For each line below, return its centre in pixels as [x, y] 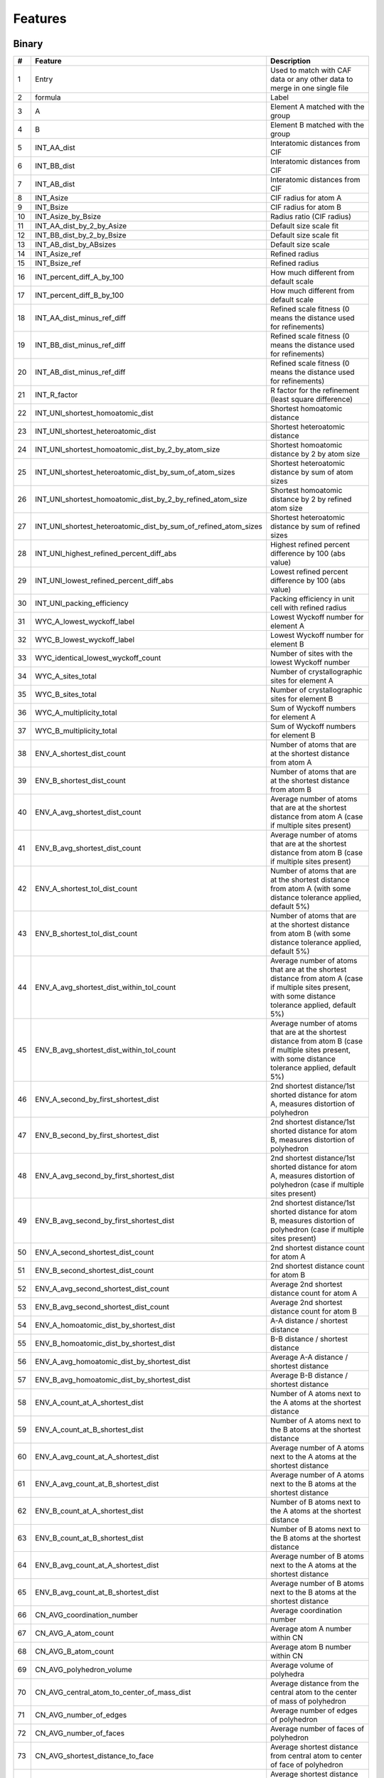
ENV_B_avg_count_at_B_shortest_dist [97, 1592]
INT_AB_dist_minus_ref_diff [80, 372]
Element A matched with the [318, 107]
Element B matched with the [318, 125]
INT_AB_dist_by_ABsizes [76, 245]
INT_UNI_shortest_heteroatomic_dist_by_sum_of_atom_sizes [135, 472]
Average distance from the [315, 1683]
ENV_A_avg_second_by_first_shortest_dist [105, 1176]
